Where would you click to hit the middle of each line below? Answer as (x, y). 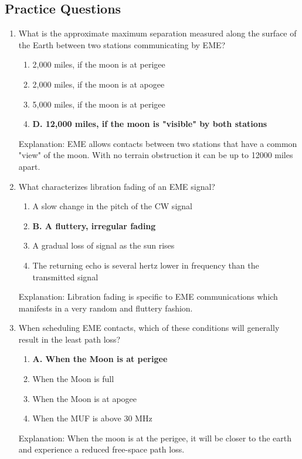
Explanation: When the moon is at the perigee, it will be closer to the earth (155, 438)
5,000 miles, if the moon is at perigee (99, 104)
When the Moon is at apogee (85, 398)
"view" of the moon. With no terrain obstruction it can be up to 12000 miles (156, 155)
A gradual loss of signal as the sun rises (104, 245)
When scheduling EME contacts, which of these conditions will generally (149, 328)
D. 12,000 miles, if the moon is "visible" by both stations (150, 124)
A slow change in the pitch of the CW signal (112, 206)
